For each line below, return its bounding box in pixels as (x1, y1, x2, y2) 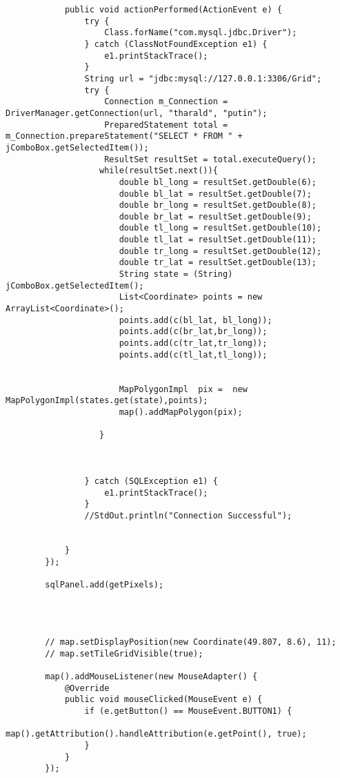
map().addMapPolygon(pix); (119, 407, 243, 417)
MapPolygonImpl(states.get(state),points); (6, 396, 208, 406)
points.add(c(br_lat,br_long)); (119, 327, 268, 337)
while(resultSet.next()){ (99, 166, 218, 176)
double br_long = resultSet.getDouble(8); (119, 200, 317, 211)
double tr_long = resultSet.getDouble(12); (119, 246, 322, 256)
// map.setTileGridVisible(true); (45, 648, 203, 659)
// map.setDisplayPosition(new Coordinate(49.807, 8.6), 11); (45, 637, 337, 648)
